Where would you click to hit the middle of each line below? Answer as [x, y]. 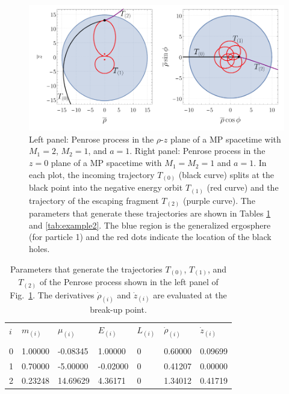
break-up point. [118, 309]
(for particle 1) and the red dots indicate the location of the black [150, 237]
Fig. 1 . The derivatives [52, 294]
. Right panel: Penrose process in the [197, 151]
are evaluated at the [190, 294]
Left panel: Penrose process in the [92, 139]
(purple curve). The [219, 200]
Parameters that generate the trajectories [86, 269]
